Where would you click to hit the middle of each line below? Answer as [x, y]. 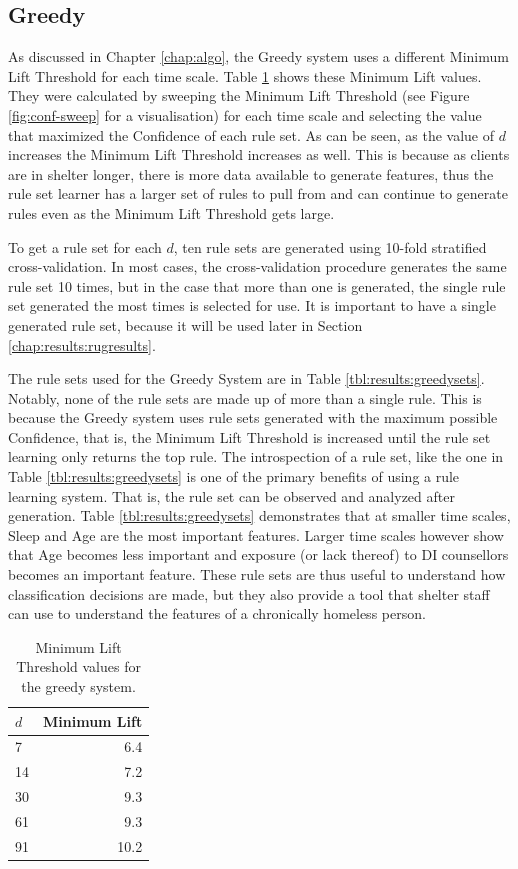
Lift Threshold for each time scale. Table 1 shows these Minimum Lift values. [245, 75]
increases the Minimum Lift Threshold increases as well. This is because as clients [259, 154]
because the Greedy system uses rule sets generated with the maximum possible [253, 417]
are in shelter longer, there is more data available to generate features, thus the [251, 173]
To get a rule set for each [85, 246]
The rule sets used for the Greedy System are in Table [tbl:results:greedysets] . [246, 378]
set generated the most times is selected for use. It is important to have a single [252, 305]
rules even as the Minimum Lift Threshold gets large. [171, 212]
